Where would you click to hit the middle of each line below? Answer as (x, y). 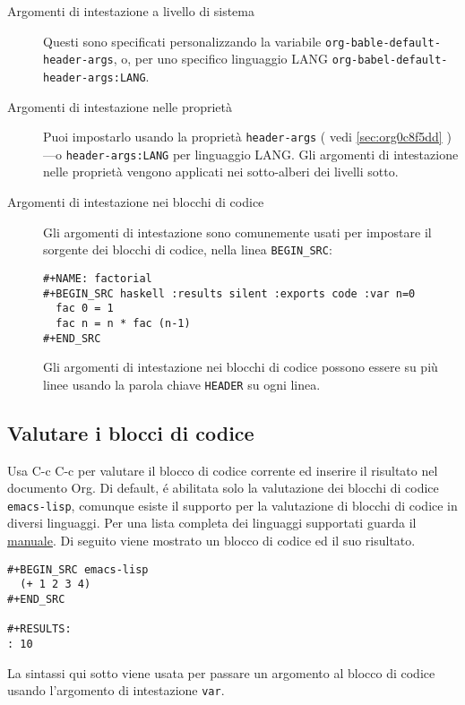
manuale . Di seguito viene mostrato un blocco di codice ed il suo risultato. (211, 541)
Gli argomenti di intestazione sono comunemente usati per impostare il (237, 232)
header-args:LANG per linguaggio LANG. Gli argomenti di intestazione (262, 154)
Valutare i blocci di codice (131, 432)
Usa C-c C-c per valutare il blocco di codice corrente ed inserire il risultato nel (223, 470)
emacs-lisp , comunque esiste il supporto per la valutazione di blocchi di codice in (232, 505)
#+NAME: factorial (98, 278)
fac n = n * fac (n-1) (123, 323)
